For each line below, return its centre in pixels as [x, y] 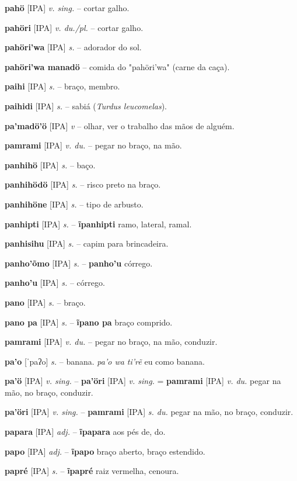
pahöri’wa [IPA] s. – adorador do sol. [73, 47]
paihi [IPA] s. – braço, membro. [62, 86]
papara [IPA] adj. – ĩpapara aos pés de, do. [85, 432]
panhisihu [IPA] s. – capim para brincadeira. [87, 243]
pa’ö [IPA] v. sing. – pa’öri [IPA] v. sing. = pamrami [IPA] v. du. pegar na [143, 381]
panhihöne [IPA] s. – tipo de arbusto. [74, 204]
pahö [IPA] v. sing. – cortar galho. [67, 8]
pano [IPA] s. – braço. [45, 302]
